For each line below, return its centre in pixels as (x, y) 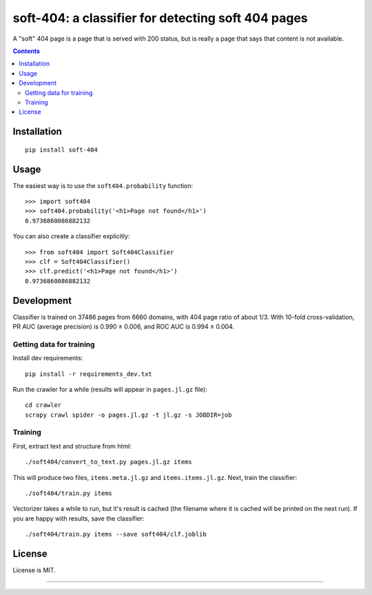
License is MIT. (34, 570)
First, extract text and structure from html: (72, 446)
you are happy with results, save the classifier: (79, 518)
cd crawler (43, 405)
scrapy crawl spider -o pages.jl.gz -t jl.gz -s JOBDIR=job (128, 415)
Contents (27, 51)
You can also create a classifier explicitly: (71, 236)
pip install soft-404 (61, 149)
